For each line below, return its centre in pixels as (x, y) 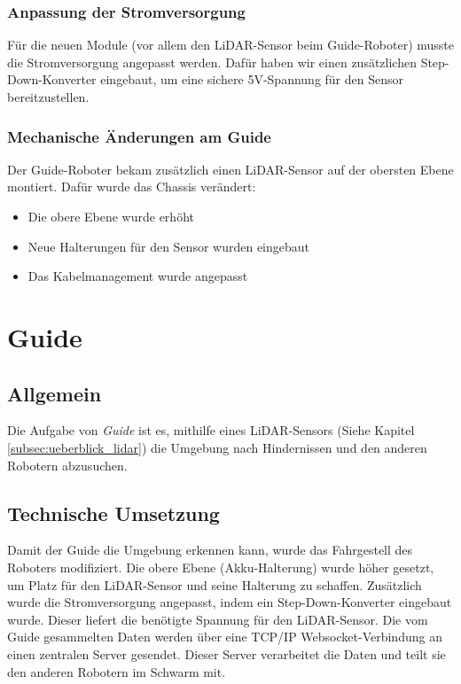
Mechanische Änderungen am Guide (139, 136)
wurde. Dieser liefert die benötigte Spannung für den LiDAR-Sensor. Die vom (218, 619)
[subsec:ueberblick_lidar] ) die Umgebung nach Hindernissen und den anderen (217, 447)
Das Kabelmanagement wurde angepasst (138, 276)
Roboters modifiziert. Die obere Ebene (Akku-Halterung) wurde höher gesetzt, (221, 567)
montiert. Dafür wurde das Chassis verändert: (132, 187)
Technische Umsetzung (113, 513)
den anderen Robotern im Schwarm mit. (117, 671)
